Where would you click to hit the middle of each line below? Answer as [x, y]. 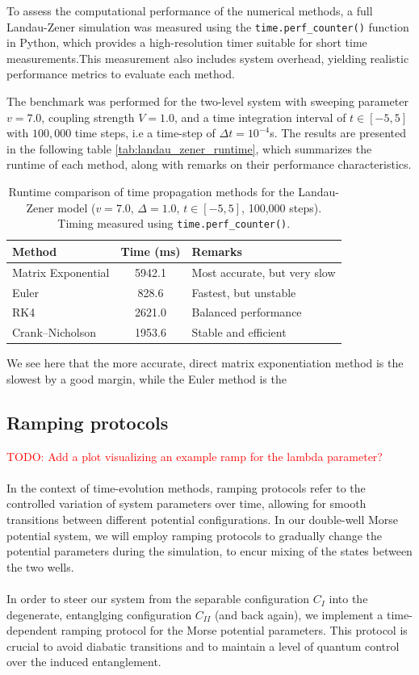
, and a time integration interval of [260, 117]
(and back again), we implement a [299, 614]
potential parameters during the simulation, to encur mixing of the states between [209, 551]
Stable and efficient [239, 332]
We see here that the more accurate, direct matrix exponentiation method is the [205, 363]
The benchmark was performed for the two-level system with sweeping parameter [207, 101]
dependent [32, 630]
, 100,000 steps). [282, 207]
